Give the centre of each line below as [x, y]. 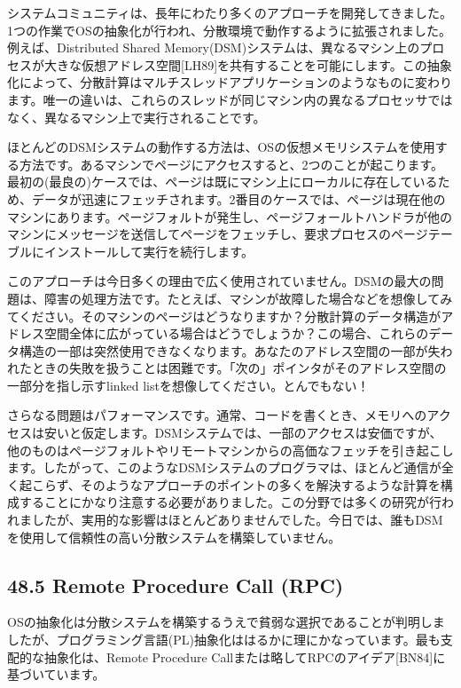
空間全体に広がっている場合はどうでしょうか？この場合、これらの [236, 333]
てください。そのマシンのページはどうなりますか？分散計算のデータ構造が [224, 316]
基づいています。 [56, 674]
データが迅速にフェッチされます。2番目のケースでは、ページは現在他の [238, 198]
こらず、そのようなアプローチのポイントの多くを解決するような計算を [236, 484]
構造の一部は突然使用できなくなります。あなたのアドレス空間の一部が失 [230, 350]
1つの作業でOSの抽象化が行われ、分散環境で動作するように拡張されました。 [230, 30]
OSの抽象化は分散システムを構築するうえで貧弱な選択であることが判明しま [226, 622]
